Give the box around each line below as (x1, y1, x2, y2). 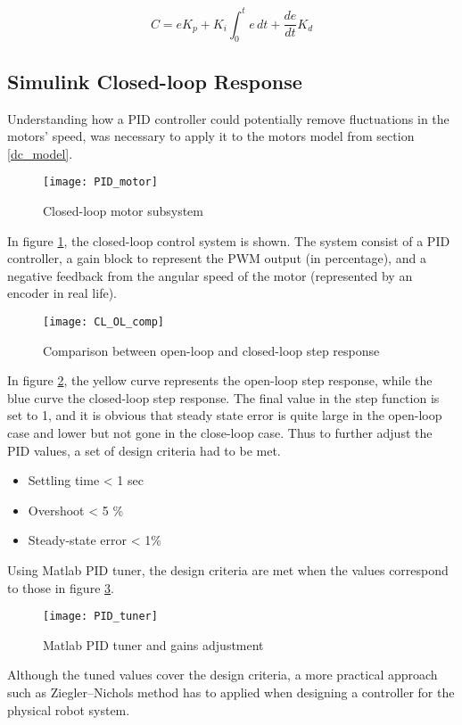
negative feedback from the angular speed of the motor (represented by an (7, 266, 413, 284)
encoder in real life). (7, 284, 117, 302)
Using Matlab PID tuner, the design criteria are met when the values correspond (7, 560, 449, 579)
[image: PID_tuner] (43, 610, 158, 623)
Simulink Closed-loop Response (7, 67, 302, 95)
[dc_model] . (7, 144, 73, 162)
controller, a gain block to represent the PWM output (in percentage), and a (7, 249, 426, 268)
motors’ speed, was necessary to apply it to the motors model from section (7, 127, 415, 145)
